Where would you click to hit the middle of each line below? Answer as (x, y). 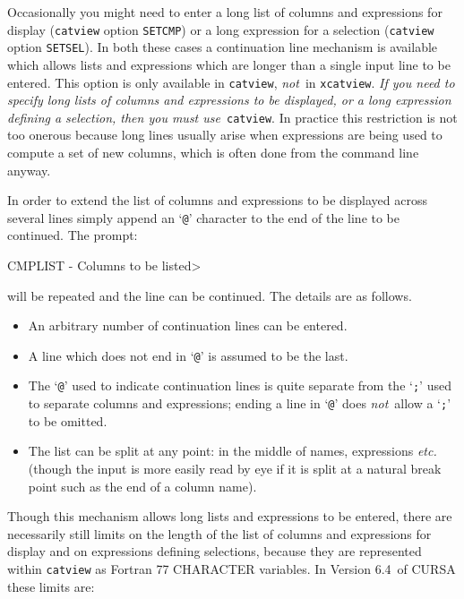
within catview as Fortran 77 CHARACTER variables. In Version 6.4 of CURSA (232, 568)
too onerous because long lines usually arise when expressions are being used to (225, 135)
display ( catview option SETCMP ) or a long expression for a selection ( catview (221, 29)
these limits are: (51, 586)
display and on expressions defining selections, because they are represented (215, 551)
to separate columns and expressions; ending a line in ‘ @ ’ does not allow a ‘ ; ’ (240, 403)
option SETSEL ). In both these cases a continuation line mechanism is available (223, 47)
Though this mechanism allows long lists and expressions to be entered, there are (230, 516)
